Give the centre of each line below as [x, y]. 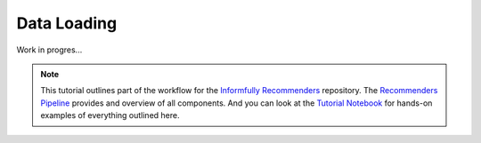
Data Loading [67, 23]
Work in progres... [49, 50]
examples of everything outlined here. [110, 115]
